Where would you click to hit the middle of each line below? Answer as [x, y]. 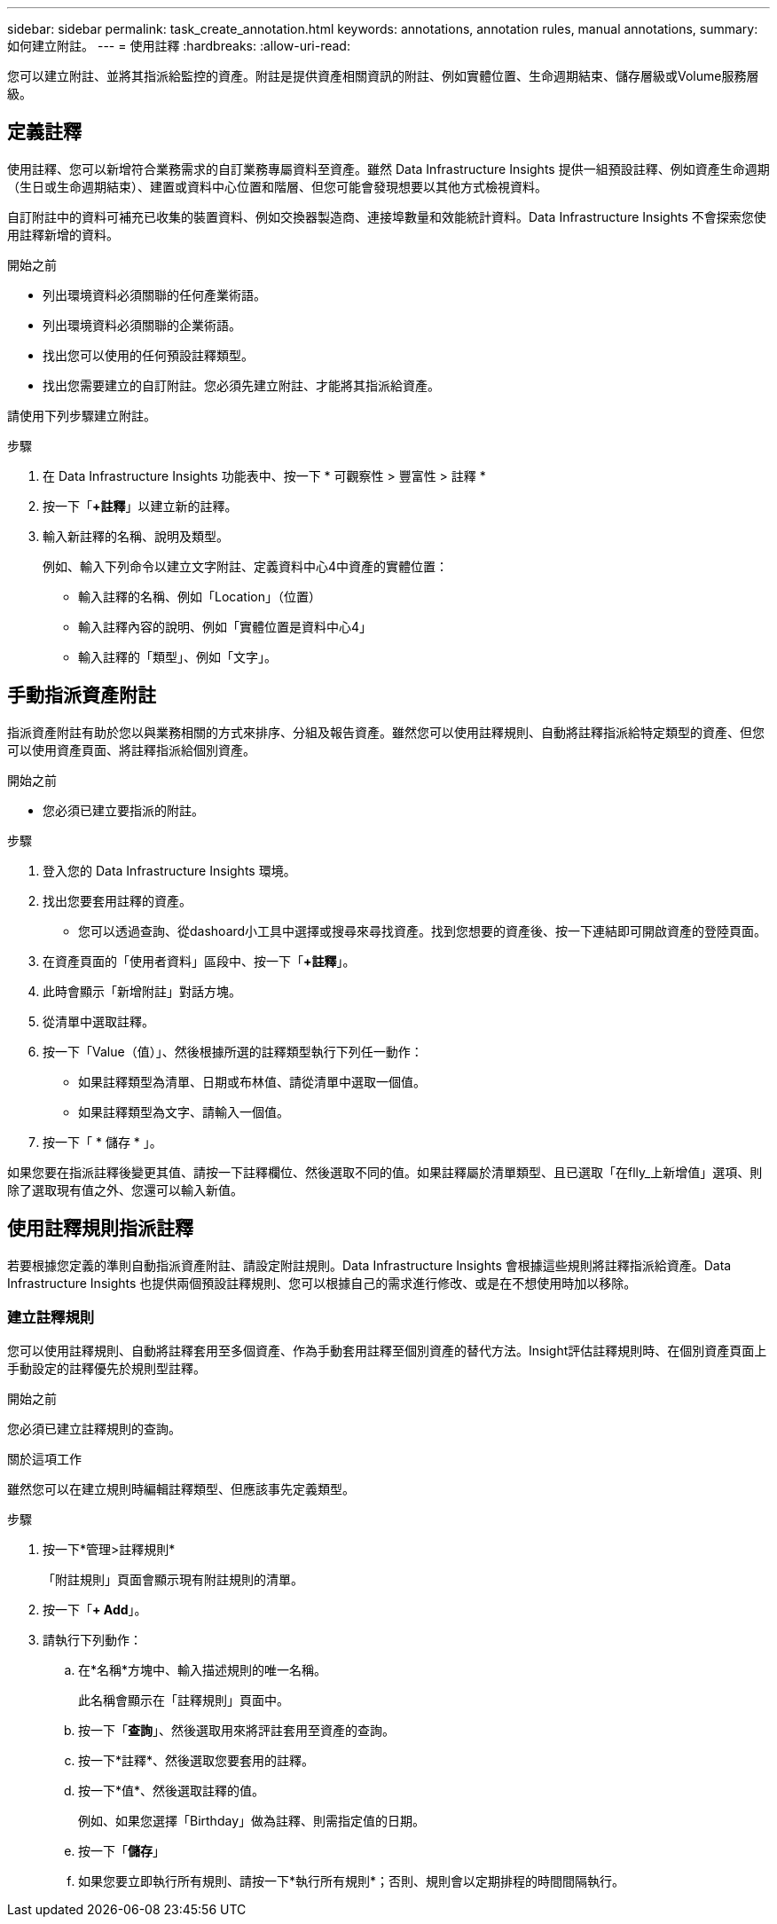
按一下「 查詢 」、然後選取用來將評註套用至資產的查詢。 [236, 1731]
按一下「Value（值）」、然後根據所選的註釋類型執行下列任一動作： [233, 1051]
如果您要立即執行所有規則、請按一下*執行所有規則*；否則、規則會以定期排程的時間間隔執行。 [352, 1881]
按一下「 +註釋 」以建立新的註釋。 [140, 506]
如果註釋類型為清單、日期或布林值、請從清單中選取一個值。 [252, 1081]
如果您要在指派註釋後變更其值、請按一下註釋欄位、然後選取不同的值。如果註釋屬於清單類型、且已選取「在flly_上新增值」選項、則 [385, 1172]
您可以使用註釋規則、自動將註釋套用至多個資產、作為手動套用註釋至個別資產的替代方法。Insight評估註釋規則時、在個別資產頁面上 [387, 1351]
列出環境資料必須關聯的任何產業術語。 [154, 294]
